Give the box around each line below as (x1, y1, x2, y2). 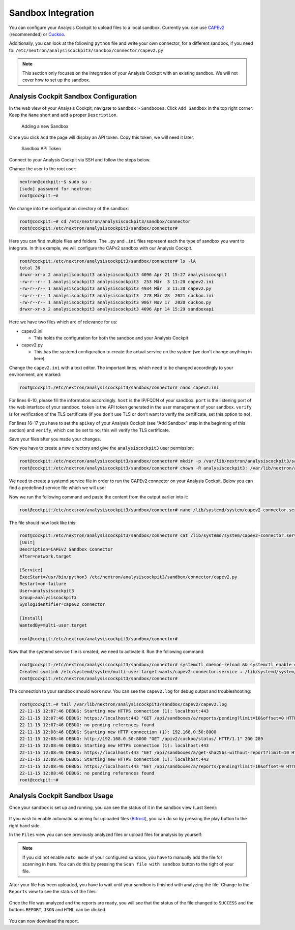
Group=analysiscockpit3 (19, 595, 77, 600)
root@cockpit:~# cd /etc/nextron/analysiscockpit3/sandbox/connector (19, 218, 191, 224)
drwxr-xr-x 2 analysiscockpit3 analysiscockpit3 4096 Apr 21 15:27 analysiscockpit (19, 272, 227, 278)
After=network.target (19, 554, 72, 559)
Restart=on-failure (19, 581, 66, 587)
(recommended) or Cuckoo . (9, 31, 66, 37)
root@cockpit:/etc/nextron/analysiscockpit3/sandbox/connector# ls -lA (19, 258, 196, 264)
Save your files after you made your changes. (9, 436, 101, 442)
